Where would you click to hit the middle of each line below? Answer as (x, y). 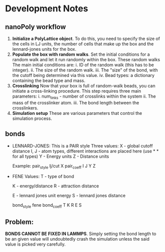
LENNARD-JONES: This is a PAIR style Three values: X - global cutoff (82, 145)
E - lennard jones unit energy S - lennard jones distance (69, 196)
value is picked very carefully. (35, 244)
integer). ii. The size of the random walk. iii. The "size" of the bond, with (85, 70)
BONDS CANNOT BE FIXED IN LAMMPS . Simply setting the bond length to (81, 234)
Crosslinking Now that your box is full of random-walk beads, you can (84, 86)
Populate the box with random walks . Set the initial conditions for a (81, 54)
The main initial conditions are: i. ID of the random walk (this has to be (83, 65)
